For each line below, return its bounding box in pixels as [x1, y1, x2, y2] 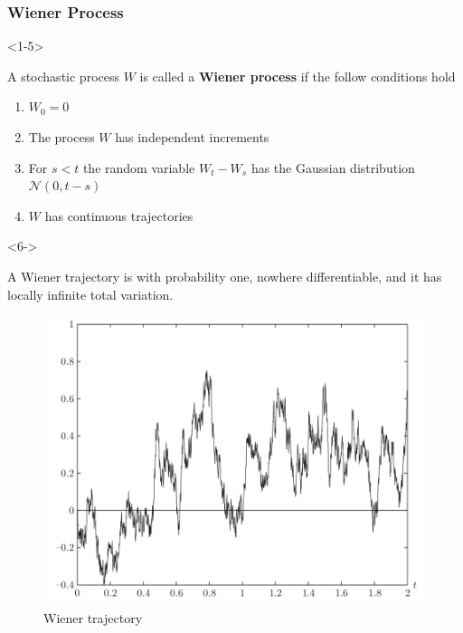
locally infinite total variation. [7, 284, 174, 303]
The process [28, 128, 95, 146]
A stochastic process [7, 66, 119, 85]
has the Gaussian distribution [250, 158, 415, 177]
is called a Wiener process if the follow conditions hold [139, 66, 456, 85]
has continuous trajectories [44, 206, 194, 225]
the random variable [82, 158, 195, 177]
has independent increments [115, 128, 269, 146]
